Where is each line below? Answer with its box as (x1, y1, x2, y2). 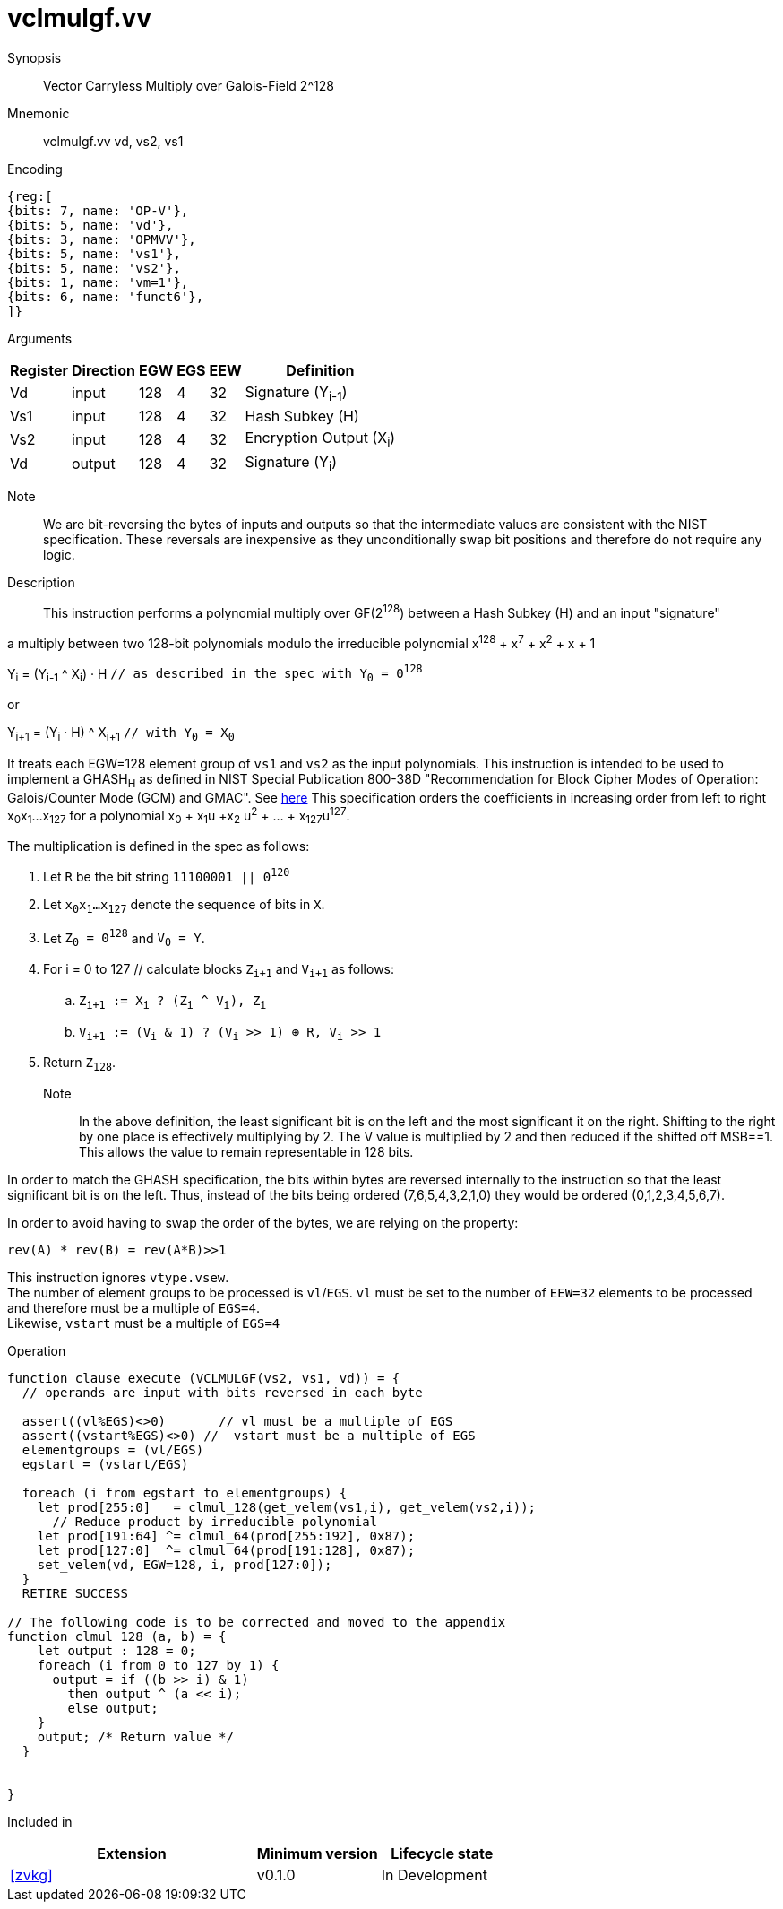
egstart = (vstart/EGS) (22, 1457, 189, 1472)
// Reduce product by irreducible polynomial (52, 1514, 378, 1530)
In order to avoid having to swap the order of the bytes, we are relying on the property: (7, 1215, 519, 1231)
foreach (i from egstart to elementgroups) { (22, 1486, 348, 1501)
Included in (7, 1814, 73, 1830)
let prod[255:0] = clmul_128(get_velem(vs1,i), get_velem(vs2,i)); (37, 1500, 537, 1515)
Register (10, 360, 68, 379)
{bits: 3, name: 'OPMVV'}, (7, 231, 196, 247)
